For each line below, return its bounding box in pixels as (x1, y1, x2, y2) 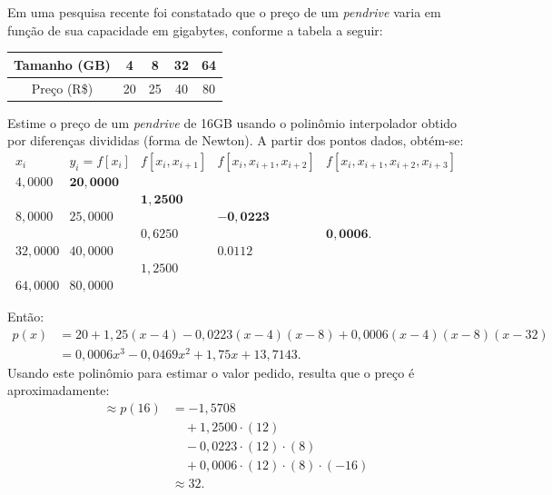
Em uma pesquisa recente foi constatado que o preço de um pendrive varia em (7, 3, 441, 21)
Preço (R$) (31, 78, 94, 97)
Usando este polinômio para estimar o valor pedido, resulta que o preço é (7, 362, 415, 381)
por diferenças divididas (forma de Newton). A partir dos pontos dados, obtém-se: (7, 131, 464, 150)
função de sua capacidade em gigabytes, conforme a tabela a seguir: (7, 20, 383, 39)
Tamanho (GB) (14, 54, 111, 74)
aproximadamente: (7, 381, 110, 400)
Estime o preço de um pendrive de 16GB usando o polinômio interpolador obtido (7, 113, 458, 132)
